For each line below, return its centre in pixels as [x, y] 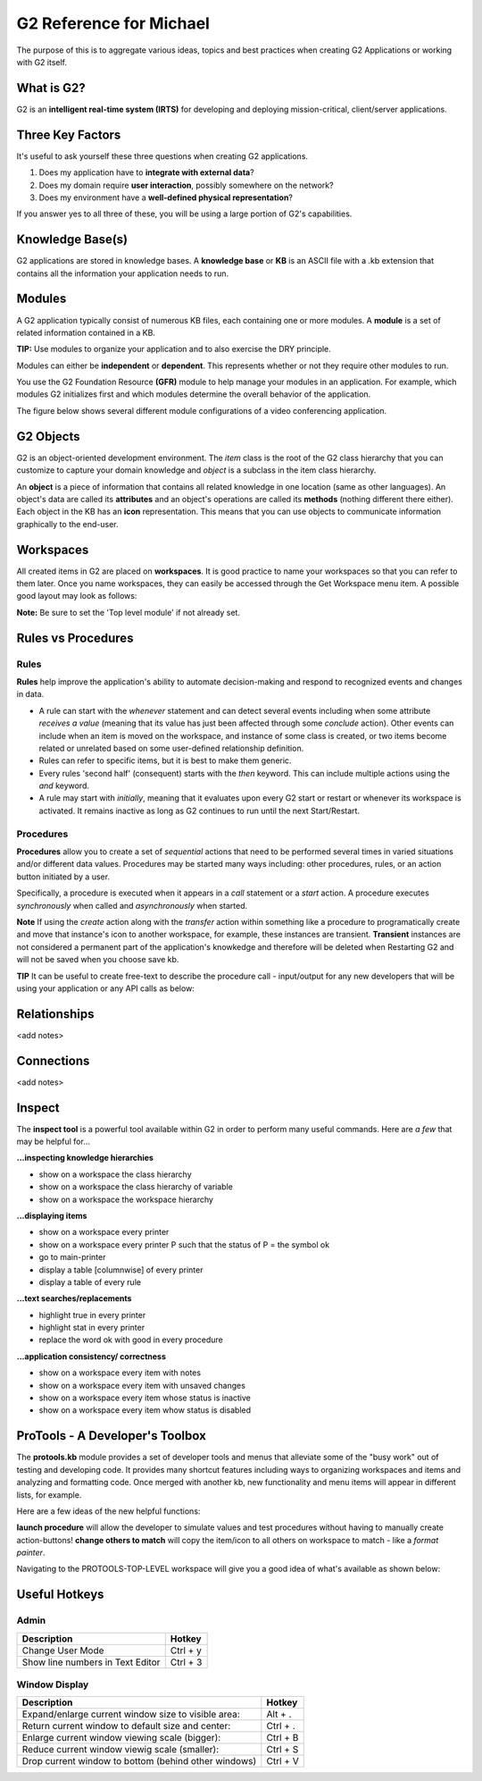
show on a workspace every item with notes [120, 1373]
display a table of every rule [90, 1281]
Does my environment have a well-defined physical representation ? [166, 197]
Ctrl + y [186, 1651]
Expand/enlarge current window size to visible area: [131, 1714]
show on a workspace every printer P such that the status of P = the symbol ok [184, 1244]
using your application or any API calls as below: [106, 988]
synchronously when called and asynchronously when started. [132, 905]
